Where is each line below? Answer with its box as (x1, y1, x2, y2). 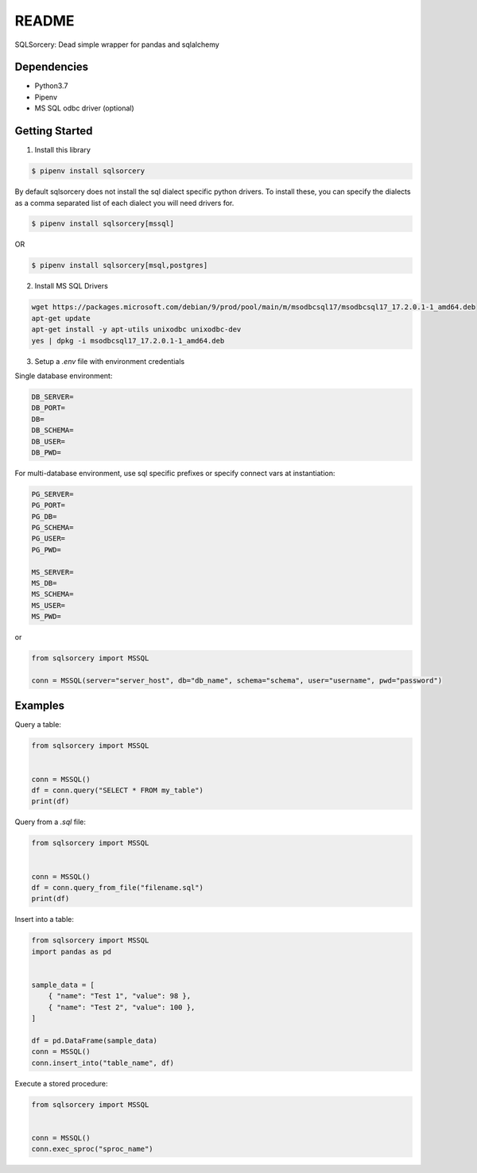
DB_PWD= (31, 447, 61, 457)
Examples (14, 699, 65, 713)
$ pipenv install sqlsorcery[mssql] (31, 219, 175, 228)
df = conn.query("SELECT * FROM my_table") (31, 785, 204, 795)
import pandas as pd (31, 947, 111, 956)
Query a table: (14, 720, 61, 730)
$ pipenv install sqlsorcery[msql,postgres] (31, 261, 208, 270)
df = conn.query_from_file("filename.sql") (31, 883, 204, 892)
